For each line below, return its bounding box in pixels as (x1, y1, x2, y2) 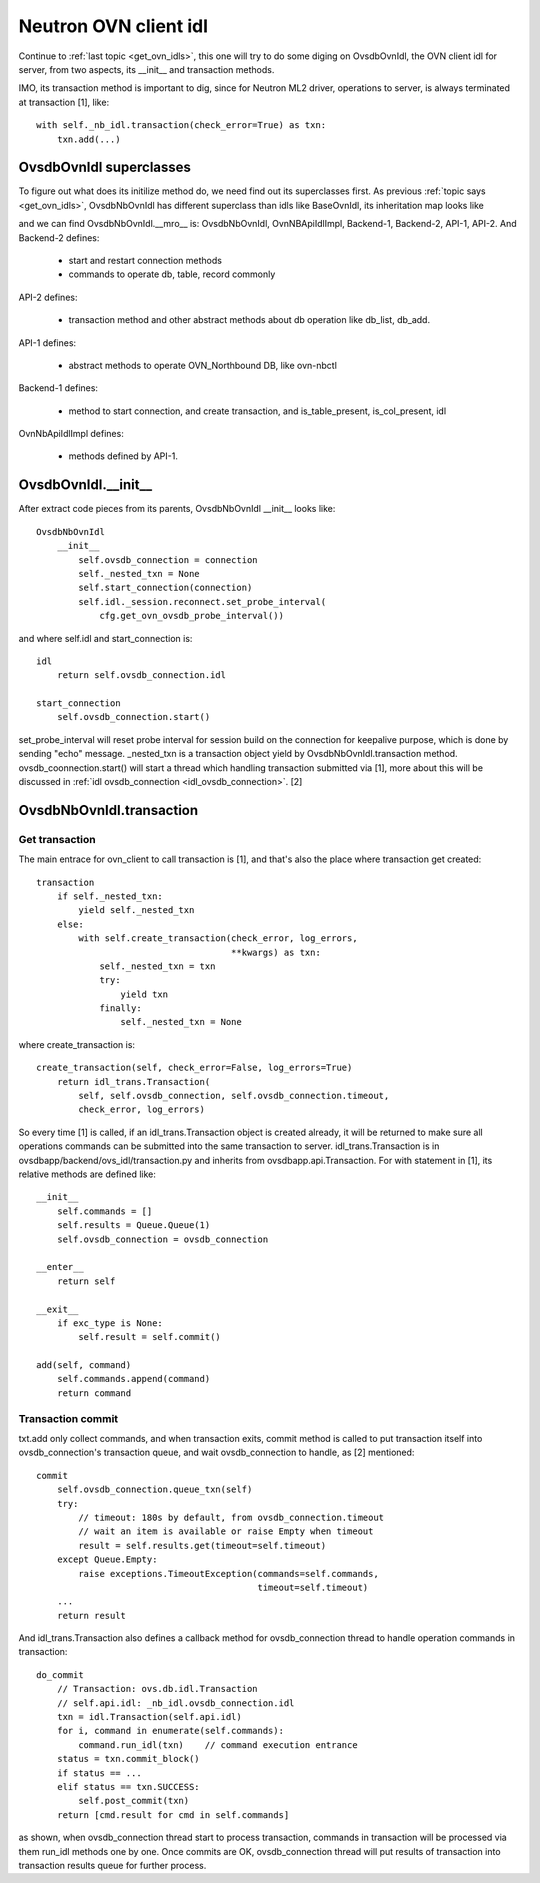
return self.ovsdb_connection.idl (56, 670, 227, 681)
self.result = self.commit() (78, 1331, 222, 1343)
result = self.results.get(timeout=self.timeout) (78, 1540, 327, 1551)
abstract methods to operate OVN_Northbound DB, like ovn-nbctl (68, 359, 337, 371)
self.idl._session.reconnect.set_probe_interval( (78, 596, 327, 607)
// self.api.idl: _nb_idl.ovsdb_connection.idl (56, 1697, 295, 1709)
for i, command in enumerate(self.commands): (56, 1725, 285, 1737)
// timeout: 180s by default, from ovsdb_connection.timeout (78, 1511, 385, 1523)
